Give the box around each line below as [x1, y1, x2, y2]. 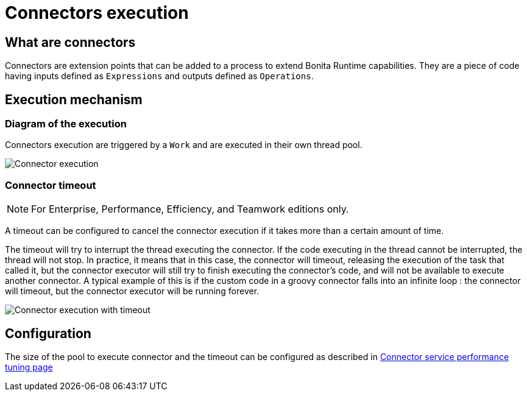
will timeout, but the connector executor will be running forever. [5, 286, 260, 297]
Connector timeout [5, 179, 96, 191]
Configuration [5, 325, 91, 341]
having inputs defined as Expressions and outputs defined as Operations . [5, 71, 314, 82]
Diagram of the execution [5, 118, 127, 130]
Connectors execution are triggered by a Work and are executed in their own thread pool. [5, 140, 363, 150]
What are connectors [5, 34, 136, 50]
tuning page [5, 361, 53, 372]
